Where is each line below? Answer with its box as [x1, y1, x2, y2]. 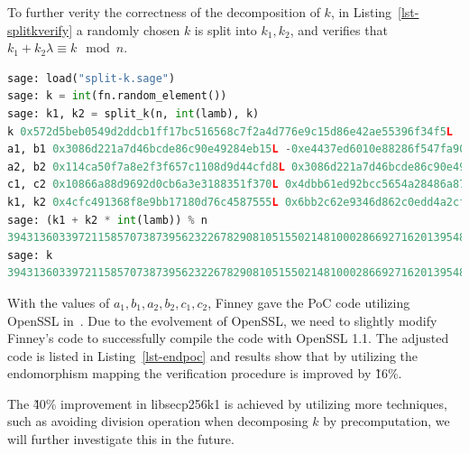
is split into [194, 20, 257, 39]
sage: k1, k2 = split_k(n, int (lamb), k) [7, 107, 260, 120]
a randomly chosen [76, 20, 180, 39]
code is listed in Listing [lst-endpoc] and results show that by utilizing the [7, 346, 418, 365]
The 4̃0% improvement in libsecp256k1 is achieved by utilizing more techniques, [7, 394, 447, 412]
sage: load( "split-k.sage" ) [7, 71, 176, 85]
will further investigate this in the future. [7, 430, 234, 449]
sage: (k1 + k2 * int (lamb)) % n [7, 213, 208, 227]
